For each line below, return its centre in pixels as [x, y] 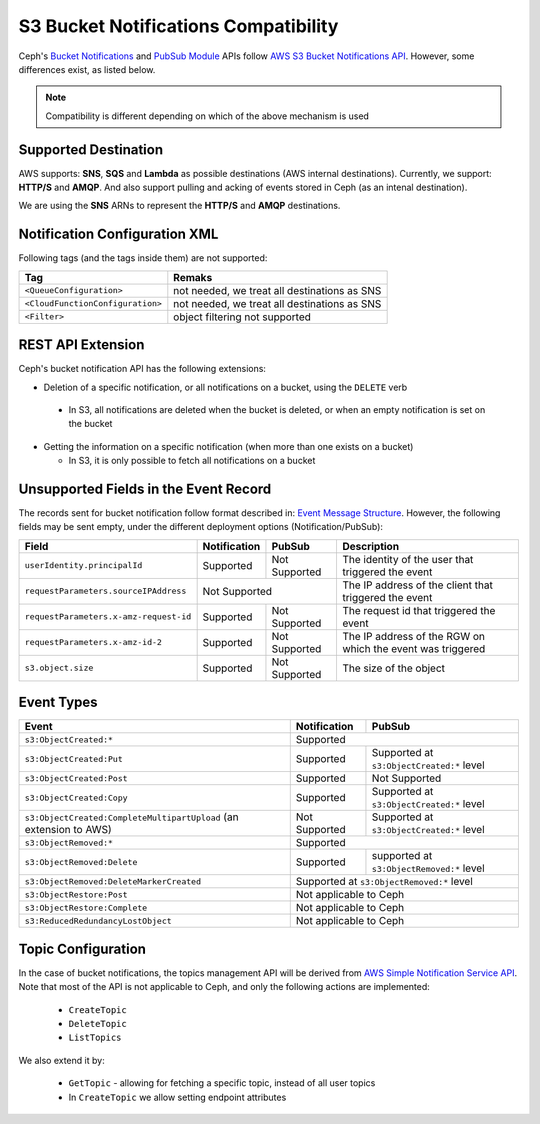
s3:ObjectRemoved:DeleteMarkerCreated [113, 881]
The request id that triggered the [418, 610]
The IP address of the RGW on [413, 636]
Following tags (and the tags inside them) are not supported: [143, 258]
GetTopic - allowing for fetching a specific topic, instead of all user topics [222, 1083]
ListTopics [95, 1038]
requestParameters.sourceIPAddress [105, 591]
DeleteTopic [97, 1024]
